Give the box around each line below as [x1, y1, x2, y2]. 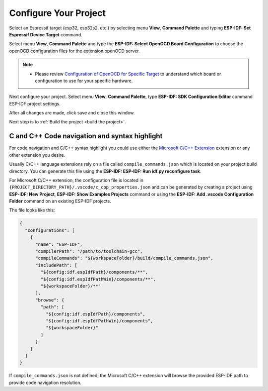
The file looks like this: [9, 207, 55, 213]
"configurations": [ [25, 227, 75, 233]
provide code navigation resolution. [9, 380, 82, 386]
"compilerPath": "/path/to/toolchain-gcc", [35, 249, 143, 254]
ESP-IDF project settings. [9, 100, 61, 106]
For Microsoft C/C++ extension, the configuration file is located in [9, 177, 143, 183]
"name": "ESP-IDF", [35, 241, 83, 247]
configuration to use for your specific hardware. [35, 78, 133, 84]
